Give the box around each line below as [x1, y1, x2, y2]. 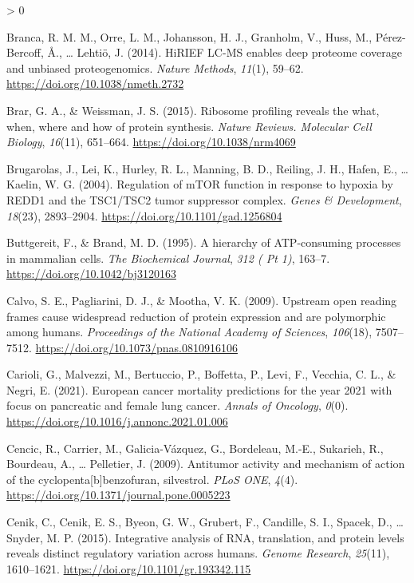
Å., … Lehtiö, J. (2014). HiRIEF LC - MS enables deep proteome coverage [47, 44, 402, 61]
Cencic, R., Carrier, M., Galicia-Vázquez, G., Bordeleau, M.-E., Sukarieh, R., [6, 439, 384, 456]
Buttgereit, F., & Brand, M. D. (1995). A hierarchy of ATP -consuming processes [6, 234, 401, 251]
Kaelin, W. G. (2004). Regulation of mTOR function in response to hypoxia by [6, 176, 393, 192]
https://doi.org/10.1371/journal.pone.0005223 [6, 486, 231, 503]
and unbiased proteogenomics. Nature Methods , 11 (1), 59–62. [6, 59, 304, 76]
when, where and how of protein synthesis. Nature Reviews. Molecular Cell [6, 117, 372, 134]
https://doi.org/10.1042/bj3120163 [6, 265, 176, 282]
